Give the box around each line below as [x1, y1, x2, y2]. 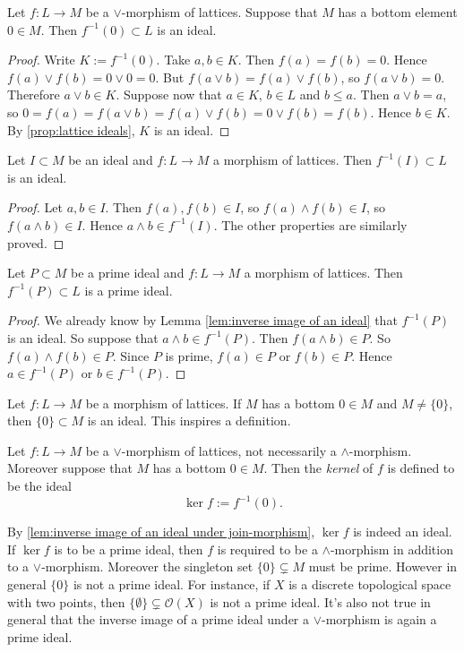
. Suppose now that [116, 85, 222, 104]
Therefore [7, 85, 60, 104]
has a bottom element [338, 3, 458, 21]
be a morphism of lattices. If [85, 393, 242, 412]
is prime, [165, 346, 213, 365]
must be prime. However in [308, 557, 458, 576]
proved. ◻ [7, 233, 64, 252]
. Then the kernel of [263, 459, 374, 477]
